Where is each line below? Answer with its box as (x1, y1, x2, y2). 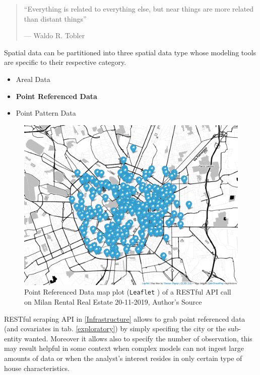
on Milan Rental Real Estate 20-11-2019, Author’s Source (24, 297, 202, 307)
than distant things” (24, 13, 87, 24)
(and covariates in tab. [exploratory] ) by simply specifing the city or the (4, 323, 226, 334)
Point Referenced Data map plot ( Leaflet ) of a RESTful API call (24, 287, 231, 297)
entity (4, 333, 22, 343)
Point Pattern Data (16, 108, 76, 118)
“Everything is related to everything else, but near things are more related (24, 4, 254, 14)
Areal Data (16, 73, 50, 84)
